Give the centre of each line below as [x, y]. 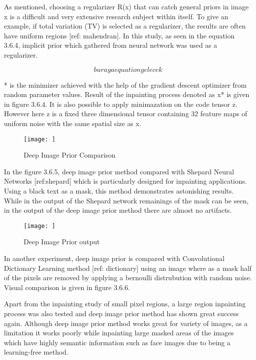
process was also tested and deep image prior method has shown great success [121, 313]
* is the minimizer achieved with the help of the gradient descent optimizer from [125, 84]
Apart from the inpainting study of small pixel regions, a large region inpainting [125, 304]
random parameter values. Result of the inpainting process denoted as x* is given [127, 94]
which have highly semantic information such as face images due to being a [117, 342]
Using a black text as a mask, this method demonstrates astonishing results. [119, 190]
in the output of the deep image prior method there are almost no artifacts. [118, 210]
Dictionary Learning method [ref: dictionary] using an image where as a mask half [128, 268]
